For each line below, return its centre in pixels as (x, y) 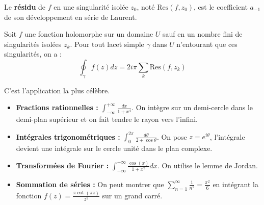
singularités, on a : (33, 54)
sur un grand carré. (132, 195)
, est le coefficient (221, 7)
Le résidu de (25, 7)
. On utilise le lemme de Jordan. (207, 165)
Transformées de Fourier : (62, 165)
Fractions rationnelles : (57, 107)
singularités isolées (33, 44)
